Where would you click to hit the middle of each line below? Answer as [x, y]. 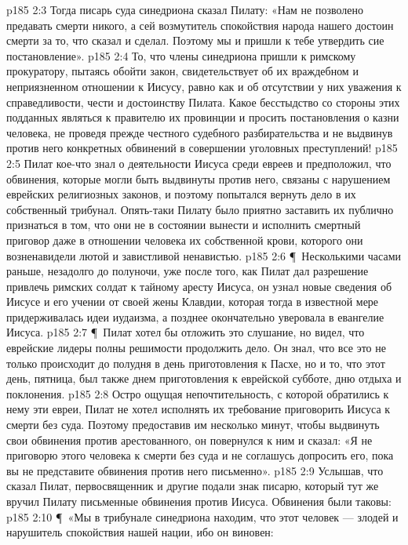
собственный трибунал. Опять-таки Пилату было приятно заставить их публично [200, 209]
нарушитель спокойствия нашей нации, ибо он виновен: [140, 532]
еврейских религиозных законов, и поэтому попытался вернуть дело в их [181, 194]
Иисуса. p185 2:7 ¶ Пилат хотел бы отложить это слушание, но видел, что [186, 332]
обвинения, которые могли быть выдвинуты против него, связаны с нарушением [199, 178]
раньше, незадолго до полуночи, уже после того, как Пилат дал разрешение [188, 271]
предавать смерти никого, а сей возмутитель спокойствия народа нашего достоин [200, 25]
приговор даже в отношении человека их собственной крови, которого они [185, 240]
